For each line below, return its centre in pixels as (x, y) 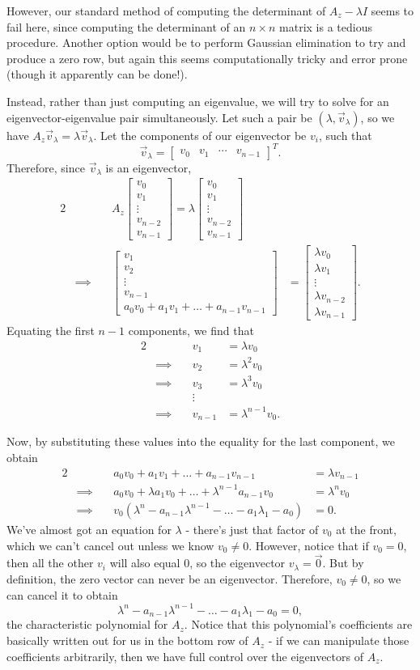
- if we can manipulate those (339, 640)
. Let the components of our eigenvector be (200, 135)
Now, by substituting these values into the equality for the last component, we (201, 441)
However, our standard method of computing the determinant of (166, 11)
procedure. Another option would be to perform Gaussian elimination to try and (206, 42)
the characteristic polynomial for (87, 624)
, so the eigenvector (238, 563)
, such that (345, 135)
